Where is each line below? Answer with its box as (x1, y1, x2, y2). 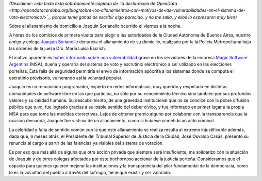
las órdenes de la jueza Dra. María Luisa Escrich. (9, 46, 106, 51)
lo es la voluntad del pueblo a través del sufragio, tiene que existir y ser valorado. (9, 169, 172, 175)
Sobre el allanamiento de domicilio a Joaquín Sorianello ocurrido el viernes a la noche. (9, 23, 182, 29)
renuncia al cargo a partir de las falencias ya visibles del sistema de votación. (9, 140, 164, 146)
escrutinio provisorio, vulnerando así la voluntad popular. (9, 75, 123, 81)
